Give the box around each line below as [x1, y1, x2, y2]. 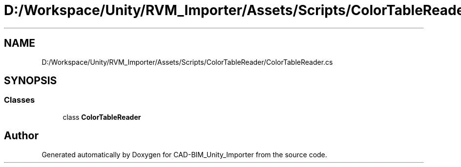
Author [4, 130, 39, 142]
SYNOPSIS [4, 74, 57, 87]
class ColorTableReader [63, 112, 141, 121]
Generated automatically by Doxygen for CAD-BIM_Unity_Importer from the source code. [42, 150, 327, 159]
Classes [4, 95, 35, 105]
